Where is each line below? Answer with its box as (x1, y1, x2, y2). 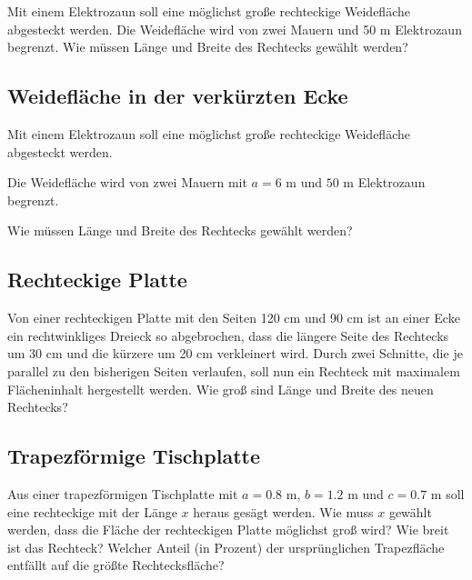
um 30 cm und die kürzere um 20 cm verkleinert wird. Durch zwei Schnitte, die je (7, 344, 463, 363)
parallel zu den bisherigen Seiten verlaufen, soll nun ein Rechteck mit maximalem (7, 361, 460, 380)
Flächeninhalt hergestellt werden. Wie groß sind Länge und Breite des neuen (7, 379, 434, 398)
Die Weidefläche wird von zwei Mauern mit (7, 173, 247, 192)
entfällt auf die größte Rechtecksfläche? (7, 555, 225, 575)
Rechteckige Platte (7, 265, 187, 294)
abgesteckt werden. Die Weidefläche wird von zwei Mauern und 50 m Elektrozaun (7, 19, 462, 38)
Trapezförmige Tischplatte (7, 442, 260, 470)
